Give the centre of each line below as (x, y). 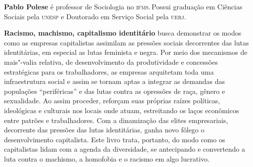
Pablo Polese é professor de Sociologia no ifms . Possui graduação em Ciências (123, 6)
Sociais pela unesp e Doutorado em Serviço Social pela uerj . (95, 16)
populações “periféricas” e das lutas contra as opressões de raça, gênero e (115, 91)
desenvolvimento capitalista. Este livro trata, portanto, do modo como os (115, 139)
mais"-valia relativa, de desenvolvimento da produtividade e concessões (111, 62)
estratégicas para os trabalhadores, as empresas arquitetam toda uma (109, 71)
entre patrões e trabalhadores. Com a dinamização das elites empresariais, (116, 120)
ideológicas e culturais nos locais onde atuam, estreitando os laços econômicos (122, 110)
